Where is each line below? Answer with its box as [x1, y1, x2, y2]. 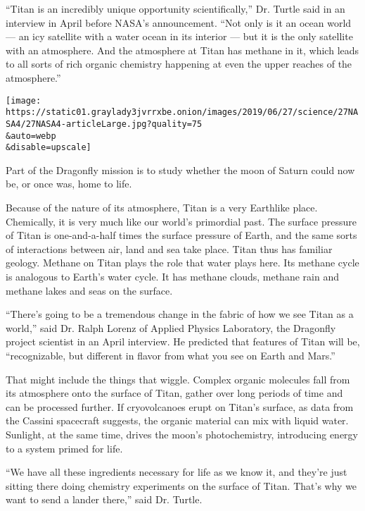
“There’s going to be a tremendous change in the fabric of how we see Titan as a [6, 307, 354, 321]
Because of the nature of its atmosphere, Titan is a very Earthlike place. [6, 200, 318, 215]
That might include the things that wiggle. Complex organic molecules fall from [6, 371, 350, 386]
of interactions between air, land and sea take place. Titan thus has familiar [6, 241, 333, 256]
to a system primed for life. [6, 441, 123, 455]
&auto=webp [6, 130, 56, 141]
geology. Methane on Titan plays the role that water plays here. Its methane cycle [6, 255, 359, 270]
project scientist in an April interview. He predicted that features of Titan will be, [6, 334, 360, 349]
